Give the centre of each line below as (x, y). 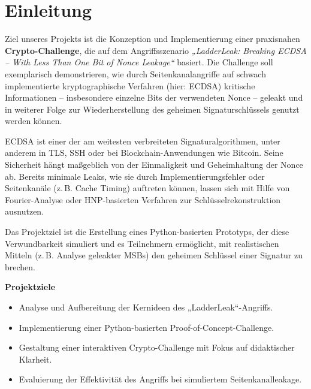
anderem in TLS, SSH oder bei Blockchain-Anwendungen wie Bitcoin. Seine (144, 153)
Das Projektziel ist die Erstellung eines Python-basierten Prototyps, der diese (147, 232)
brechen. (20, 266)
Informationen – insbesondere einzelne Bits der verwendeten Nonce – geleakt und (154, 97)
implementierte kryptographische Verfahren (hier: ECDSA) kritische (130, 85)
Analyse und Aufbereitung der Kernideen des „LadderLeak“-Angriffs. (146, 307)
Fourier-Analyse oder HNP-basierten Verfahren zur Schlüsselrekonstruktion (143, 199)
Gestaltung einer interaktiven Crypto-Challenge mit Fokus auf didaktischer (157, 347)
